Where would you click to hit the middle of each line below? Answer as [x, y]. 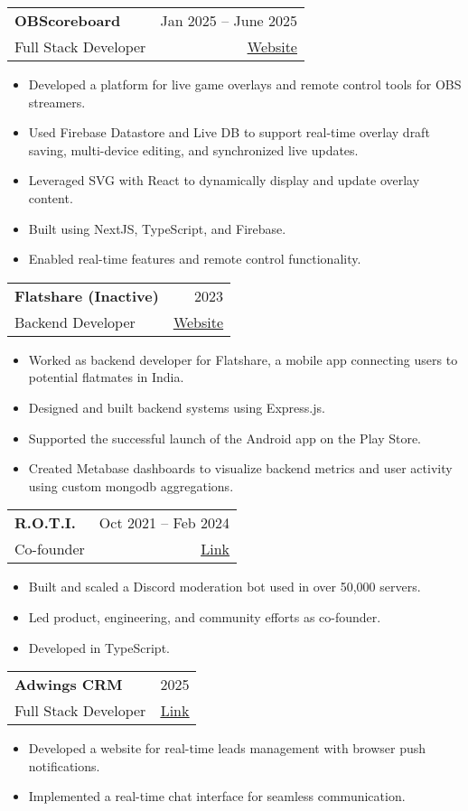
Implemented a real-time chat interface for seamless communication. [217, 796]
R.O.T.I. [45, 523]
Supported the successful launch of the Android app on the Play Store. [225, 438]
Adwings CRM [69, 685]
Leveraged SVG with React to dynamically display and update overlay [224, 180]
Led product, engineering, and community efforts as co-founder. [205, 616]
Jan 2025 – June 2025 [229, 20]
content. [51, 197]
